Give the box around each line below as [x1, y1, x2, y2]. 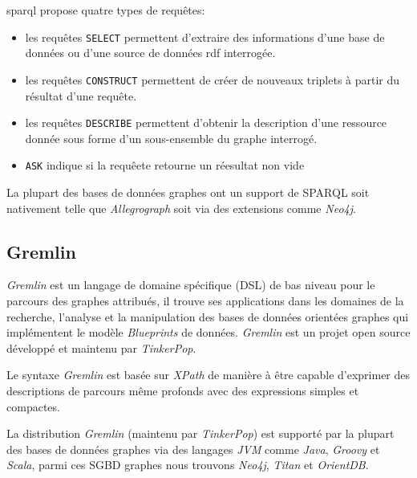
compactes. [6, 398, 60, 415]
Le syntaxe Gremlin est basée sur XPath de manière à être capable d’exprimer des [6, 366, 411, 383]
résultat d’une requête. [25, 87, 137, 104]
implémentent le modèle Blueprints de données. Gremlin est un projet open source [6, 324, 411, 341]
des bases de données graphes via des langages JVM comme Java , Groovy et [6, 440, 380, 457]
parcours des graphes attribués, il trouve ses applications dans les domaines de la [6, 292, 404, 308]
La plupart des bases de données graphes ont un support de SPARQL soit [6, 184, 370, 200]
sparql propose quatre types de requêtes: [6, 2, 205, 18]
